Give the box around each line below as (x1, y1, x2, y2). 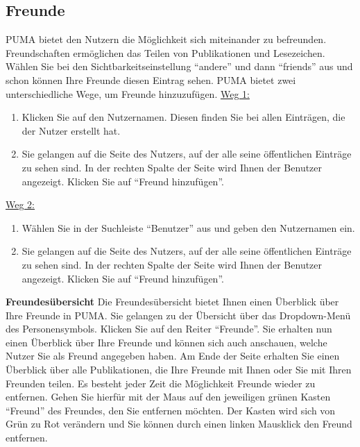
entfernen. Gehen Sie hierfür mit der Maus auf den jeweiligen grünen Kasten (6, 389, 331, 404)
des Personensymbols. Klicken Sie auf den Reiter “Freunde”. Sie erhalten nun (6, 321, 332, 336)
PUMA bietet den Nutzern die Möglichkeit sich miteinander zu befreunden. (6, 32, 327, 47)
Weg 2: (6, 197, 35, 212)
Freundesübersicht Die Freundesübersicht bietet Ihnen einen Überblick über (6, 294, 339, 309)
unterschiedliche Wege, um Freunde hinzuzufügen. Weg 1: (6, 86, 250, 101)
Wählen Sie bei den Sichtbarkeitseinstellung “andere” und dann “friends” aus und (6, 59, 353, 74)
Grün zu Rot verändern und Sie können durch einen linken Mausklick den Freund (6, 416, 352, 431)
